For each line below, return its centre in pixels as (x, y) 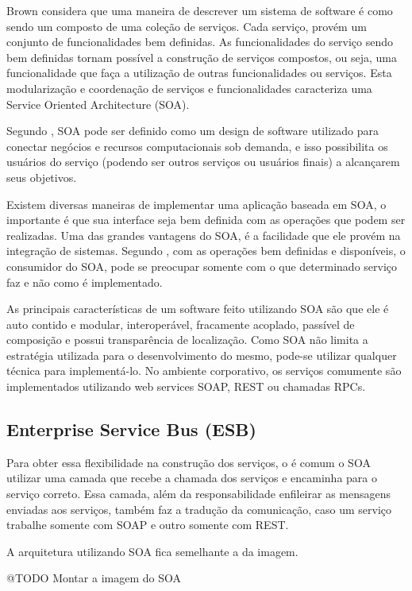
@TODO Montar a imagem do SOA (94, 578)
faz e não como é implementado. (85, 282)
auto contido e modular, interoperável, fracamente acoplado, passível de (181, 324)
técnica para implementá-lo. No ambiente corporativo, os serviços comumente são (204, 371)
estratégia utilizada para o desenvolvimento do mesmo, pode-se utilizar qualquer (202, 355)
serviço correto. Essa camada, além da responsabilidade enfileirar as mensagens (199, 494)
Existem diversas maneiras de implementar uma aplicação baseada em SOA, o (196, 204)
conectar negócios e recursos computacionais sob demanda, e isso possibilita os (197, 146)
